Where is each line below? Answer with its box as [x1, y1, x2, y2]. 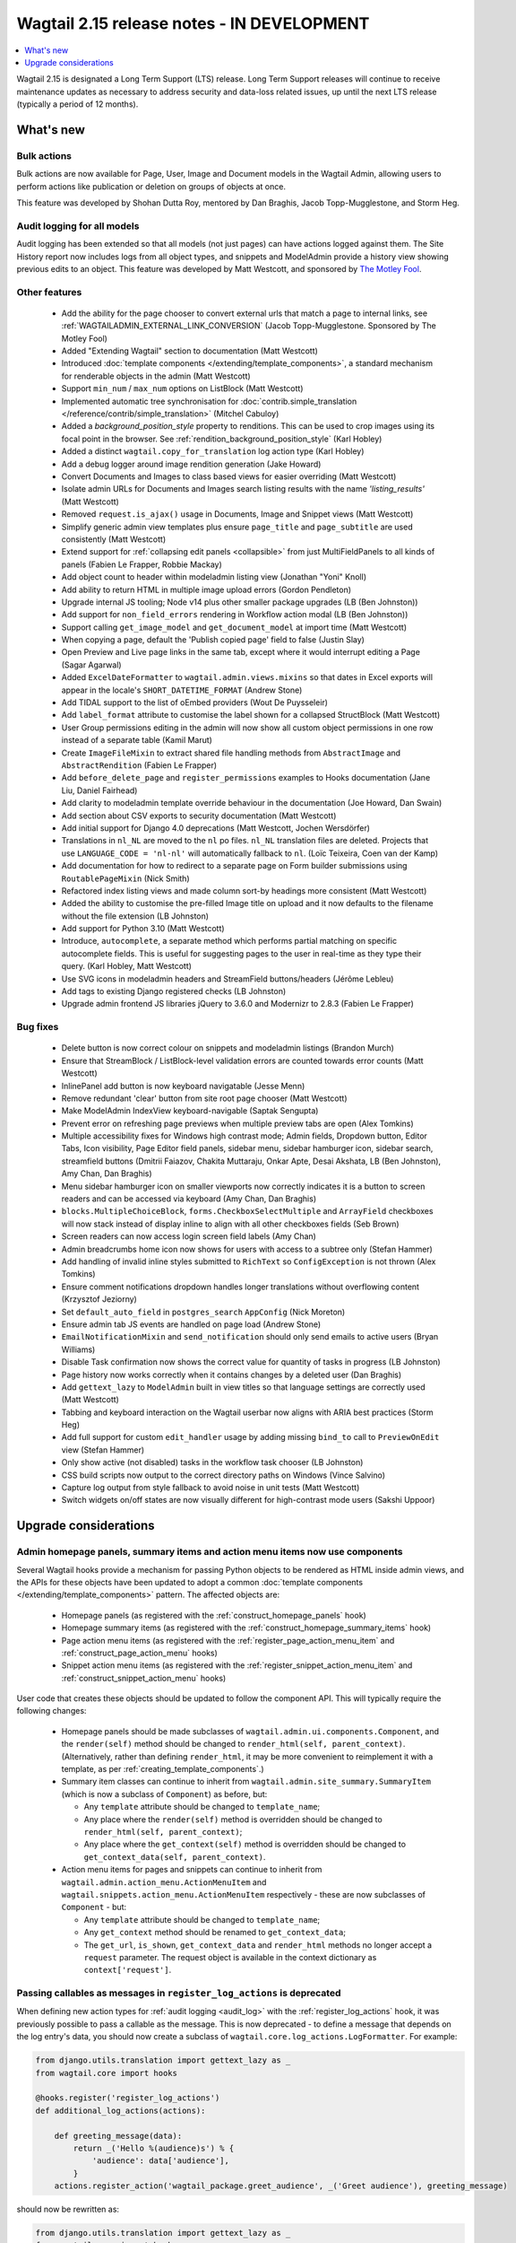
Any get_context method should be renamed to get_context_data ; [83, 1927, 347, 1938]
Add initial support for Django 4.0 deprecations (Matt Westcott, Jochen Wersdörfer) [61, 822, 371, 833]
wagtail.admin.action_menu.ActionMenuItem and [61, 1876, 267, 1888]
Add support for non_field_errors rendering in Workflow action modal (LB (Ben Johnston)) [61, 609, 408, 620]
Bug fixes [16, 1021, 59, 1034]
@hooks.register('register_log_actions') [35, 2093, 220, 2103]
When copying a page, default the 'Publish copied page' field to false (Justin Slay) [61, 634, 365, 645]
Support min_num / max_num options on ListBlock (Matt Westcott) [61, 383, 304, 394]
